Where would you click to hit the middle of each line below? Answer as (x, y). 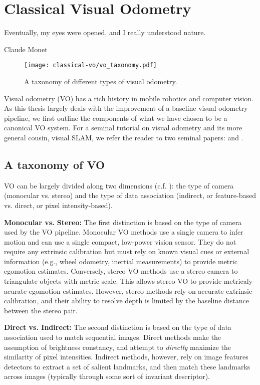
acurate (16, 291)
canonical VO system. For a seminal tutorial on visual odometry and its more (123, 128)
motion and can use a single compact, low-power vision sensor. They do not (120, 241)
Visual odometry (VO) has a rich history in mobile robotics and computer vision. (129, 98)
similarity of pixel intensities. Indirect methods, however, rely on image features (126, 357)
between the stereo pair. (41, 310)
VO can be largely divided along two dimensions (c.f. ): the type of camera (119, 185)
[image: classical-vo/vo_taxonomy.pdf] (90, 65)
